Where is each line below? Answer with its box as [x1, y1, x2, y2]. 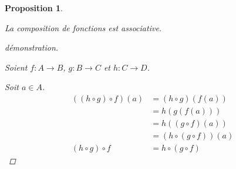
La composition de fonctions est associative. [5, 21, 162, 34]
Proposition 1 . [5, 2, 63, 14]
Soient [5, 61, 28, 73]
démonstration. [5, 41, 59, 54]
